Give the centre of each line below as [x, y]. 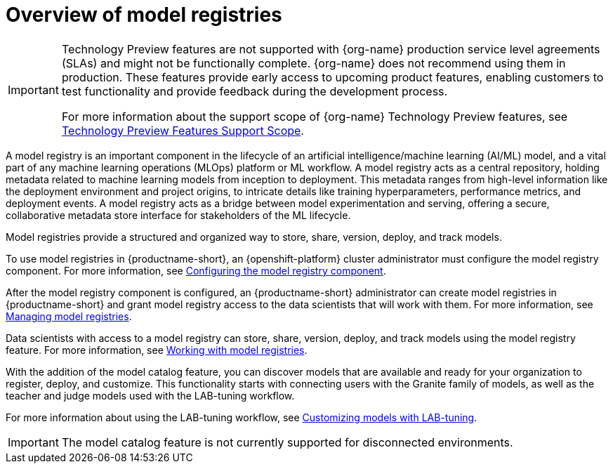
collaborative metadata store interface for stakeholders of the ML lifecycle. [178, 215]
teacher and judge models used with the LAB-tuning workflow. [150, 395]
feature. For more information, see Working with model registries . [157, 350]
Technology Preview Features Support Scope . [183, 130]
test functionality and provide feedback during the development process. [255, 91]
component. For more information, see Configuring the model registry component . [196, 270]
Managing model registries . [69, 316]
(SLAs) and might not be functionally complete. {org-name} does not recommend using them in [314, 63]
